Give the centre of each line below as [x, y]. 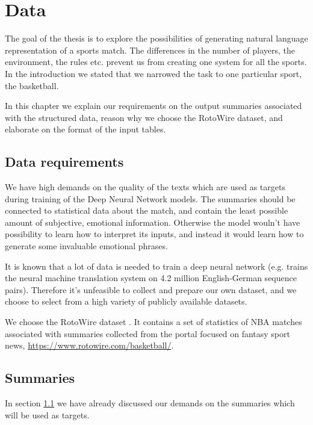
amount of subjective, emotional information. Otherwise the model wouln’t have [153, 222]
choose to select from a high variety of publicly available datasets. [126, 301]
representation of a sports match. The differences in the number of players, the [150, 50]
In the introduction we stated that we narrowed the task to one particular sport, [153, 73]
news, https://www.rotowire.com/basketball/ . [89, 345]
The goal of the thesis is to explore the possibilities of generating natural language [156, 38]
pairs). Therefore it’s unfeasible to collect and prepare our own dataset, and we [151, 289]
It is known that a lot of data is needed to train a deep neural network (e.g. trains [156, 266]
